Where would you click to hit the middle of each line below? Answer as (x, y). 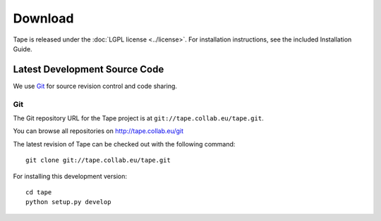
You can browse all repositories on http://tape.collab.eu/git (98, 131)
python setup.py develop (68, 202)
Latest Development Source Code (89, 69)
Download (43, 18)
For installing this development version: (70, 176)
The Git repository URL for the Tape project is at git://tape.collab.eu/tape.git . (138, 118)
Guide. (23, 49)
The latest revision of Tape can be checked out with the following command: (124, 144)
